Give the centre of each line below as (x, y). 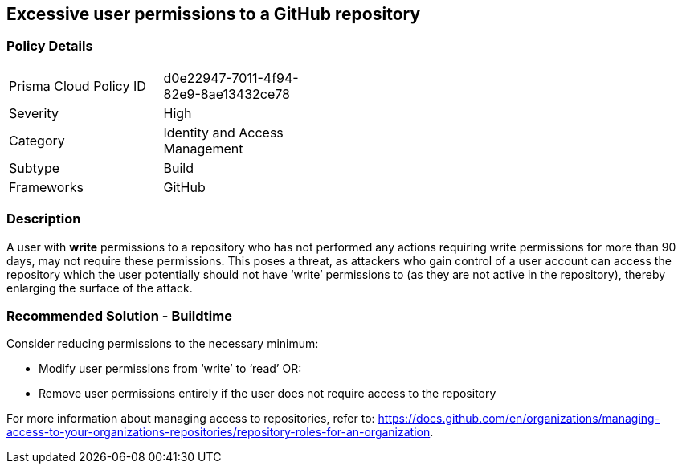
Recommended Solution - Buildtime (119, 315)
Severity (34, 113)
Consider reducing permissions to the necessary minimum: (163, 344)
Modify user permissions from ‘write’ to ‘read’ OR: (170, 369)
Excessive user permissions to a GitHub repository (214, 14)
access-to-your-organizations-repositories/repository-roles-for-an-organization (218, 432)
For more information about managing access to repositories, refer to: (191, 419)
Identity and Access (223, 132)
